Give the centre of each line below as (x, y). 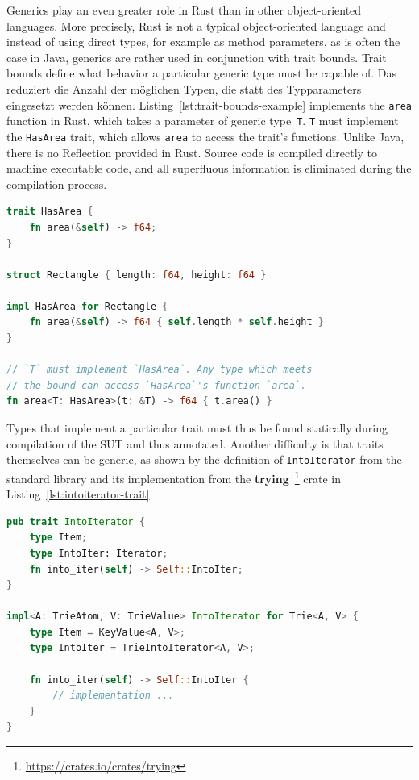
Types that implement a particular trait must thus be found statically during (197, 428)
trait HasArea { (50, 212)
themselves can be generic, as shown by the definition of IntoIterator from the (204, 459)
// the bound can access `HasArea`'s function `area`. (157, 385)
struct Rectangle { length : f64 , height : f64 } (137, 275)
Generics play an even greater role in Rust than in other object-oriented (184, 10)
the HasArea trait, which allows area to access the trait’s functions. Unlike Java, (205, 136)
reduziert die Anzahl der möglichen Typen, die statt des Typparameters (184, 88)
